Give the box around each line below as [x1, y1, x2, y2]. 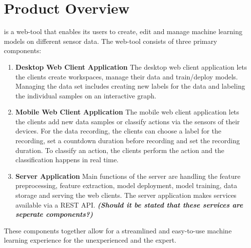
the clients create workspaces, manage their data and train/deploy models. [15, 71, 238, 81]
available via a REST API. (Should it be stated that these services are [15, 199, 243, 210]
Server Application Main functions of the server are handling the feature [15, 171, 241, 181]
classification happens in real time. [15, 154, 119, 165]
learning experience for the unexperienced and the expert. [4, 235, 176, 245]
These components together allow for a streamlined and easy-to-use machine [4, 225, 232, 235]
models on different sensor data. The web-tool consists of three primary [4, 36, 217, 46]
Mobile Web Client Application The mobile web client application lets [15, 107, 239, 117]
